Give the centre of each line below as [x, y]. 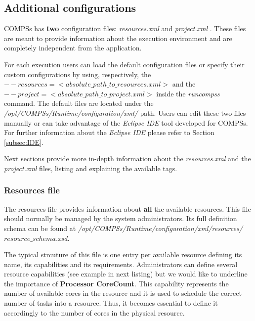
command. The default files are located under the [79, 103]
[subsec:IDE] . [24, 142]
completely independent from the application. [73, 48]
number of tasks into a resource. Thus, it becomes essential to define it [111, 303]
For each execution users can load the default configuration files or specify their [124, 64]
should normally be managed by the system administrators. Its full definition [121, 218]
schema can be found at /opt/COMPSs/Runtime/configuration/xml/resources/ [123, 228]
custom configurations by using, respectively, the [78, 74]
